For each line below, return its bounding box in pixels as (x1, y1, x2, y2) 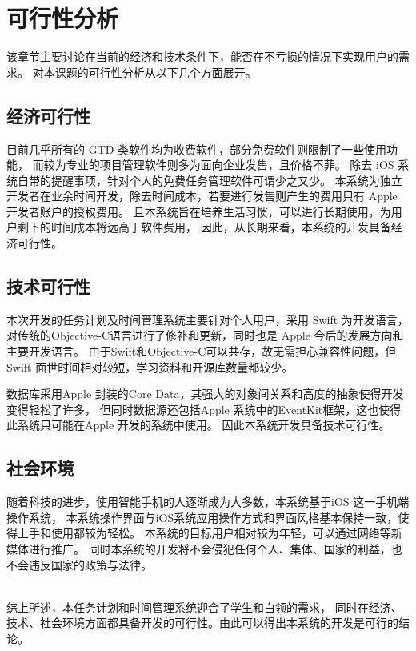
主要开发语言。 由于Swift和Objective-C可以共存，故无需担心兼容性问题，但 (6, 343, 397, 360)
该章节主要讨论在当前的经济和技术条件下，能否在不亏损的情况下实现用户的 (6, 48, 398, 65)
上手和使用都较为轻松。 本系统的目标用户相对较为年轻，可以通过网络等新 (17, 524, 402, 541)
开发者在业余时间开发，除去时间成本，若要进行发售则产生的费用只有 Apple (6, 187, 398, 204)
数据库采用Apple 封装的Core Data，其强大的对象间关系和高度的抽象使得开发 (6, 385, 404, 402)
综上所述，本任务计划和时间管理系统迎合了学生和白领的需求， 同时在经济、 (6, 598, 402, 615)
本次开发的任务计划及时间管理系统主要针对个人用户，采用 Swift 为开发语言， (6, 311, 409, 328)
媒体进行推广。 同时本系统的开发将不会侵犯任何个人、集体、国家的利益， (6, 540, 391, 557)
